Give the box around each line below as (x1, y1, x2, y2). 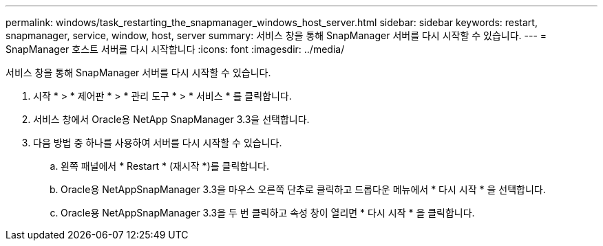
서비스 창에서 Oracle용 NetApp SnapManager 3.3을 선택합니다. (33, 113, 310, 125)
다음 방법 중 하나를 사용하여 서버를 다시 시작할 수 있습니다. (33, 137, 282, 148)
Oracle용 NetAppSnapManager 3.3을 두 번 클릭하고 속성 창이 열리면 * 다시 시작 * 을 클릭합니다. (61, 207, 475, 219)
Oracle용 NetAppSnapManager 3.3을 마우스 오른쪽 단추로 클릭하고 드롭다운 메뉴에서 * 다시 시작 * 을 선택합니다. (61, 183, 546, 195)
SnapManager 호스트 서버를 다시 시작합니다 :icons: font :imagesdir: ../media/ (6, 43, 345, 55)
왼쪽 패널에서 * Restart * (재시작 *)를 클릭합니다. (61, 160, 269, 172)
